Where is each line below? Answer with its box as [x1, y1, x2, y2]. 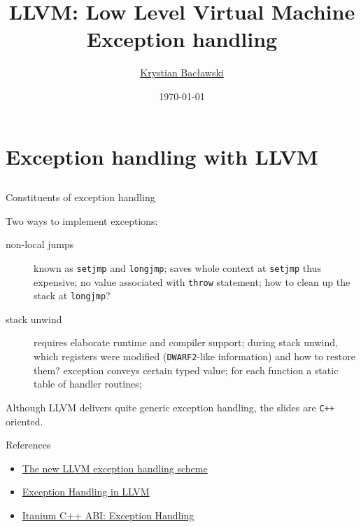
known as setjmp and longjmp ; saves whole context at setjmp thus [34, 260, 321, 275]
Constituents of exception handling [6, 190, 155, 205]
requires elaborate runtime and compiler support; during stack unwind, [34, 335, 338, 350]
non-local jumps [6, 237, 74, 252]
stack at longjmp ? [34, 288, 111, 303]
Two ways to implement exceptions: [6, 213, 158, 228]
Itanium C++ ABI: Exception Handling [22, 507, 194, 522]
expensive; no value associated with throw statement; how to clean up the [34, 274, 351, 289]
